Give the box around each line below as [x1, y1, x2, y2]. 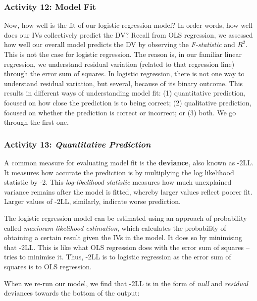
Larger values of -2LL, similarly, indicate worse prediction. [4, 196, 181, 206]
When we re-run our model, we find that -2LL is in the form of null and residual [4, 278, 248, 288]
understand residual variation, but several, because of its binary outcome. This [4, 78, 243, 88]
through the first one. [4, 117, 69, 127]
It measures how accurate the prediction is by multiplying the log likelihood [4, 167, 234, 177]
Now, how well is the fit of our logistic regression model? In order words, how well [4, 20, 253, 30]
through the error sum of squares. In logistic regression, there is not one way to [4, 68, 245, 79]
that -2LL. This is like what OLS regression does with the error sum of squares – [4, 242, 250, 252]
